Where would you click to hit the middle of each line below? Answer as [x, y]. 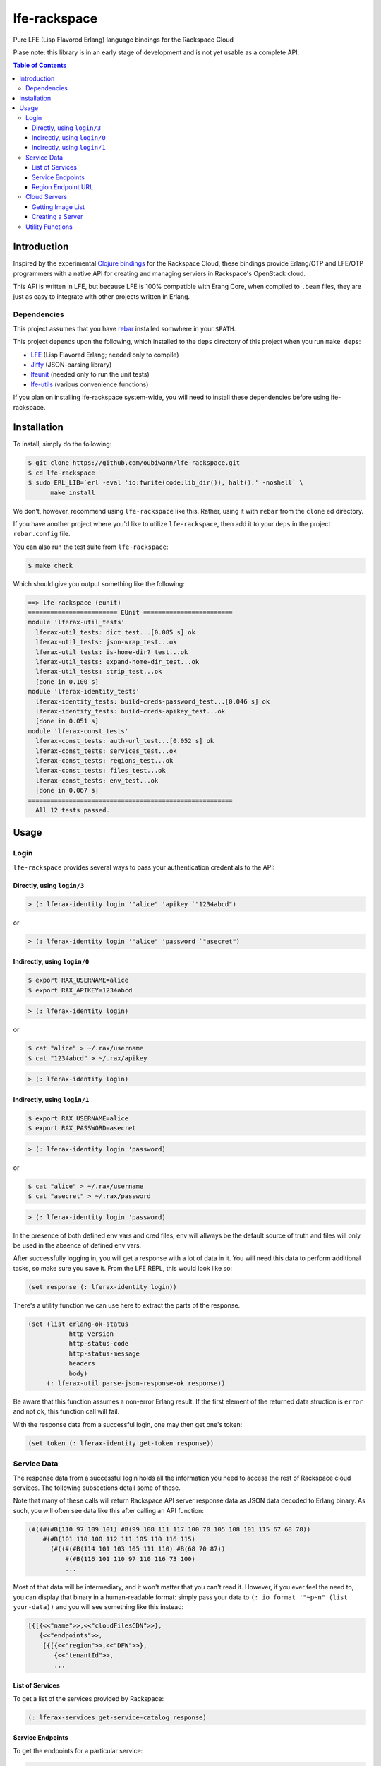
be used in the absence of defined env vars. [77, 1245]
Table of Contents [40, 65]
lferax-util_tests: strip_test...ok [99, 672]
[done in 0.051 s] [67, 721]
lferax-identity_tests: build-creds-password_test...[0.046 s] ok [153, 701]
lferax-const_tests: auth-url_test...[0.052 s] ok [125, 741]
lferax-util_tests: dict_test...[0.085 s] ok [115, 632]
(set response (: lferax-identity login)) [102, 1287]
